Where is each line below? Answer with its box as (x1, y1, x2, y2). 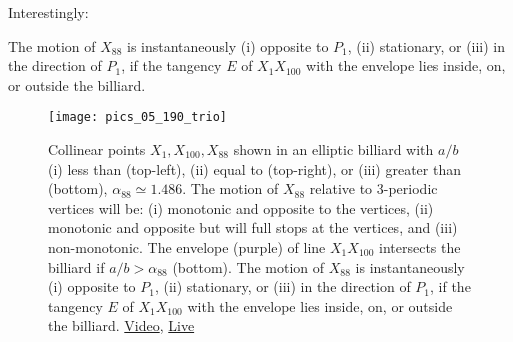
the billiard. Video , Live (48, 315, 195, 336)
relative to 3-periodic (309, 178, 438, 199)
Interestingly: (8, 2, 89, 22)
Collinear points (48, 139, 146, 160)
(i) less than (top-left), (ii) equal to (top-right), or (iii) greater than (48, 158, 461, 179)
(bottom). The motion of (172, 256, 325, 277)
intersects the (379, 237, 461, 257)
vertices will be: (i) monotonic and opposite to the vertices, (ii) (48, 197, 434, 218)
